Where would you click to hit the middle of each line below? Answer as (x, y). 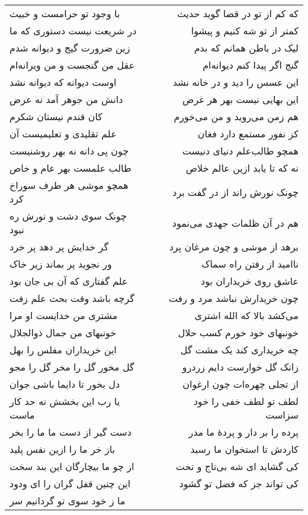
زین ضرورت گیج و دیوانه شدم (70, 48)
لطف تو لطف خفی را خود (246, 401)
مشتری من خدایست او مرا (64, 315)
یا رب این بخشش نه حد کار (65, 401)
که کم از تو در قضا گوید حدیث (238, 13)
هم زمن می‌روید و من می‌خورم (236, 116)
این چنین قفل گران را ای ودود (70, 483)
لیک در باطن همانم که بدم (246, 48)
